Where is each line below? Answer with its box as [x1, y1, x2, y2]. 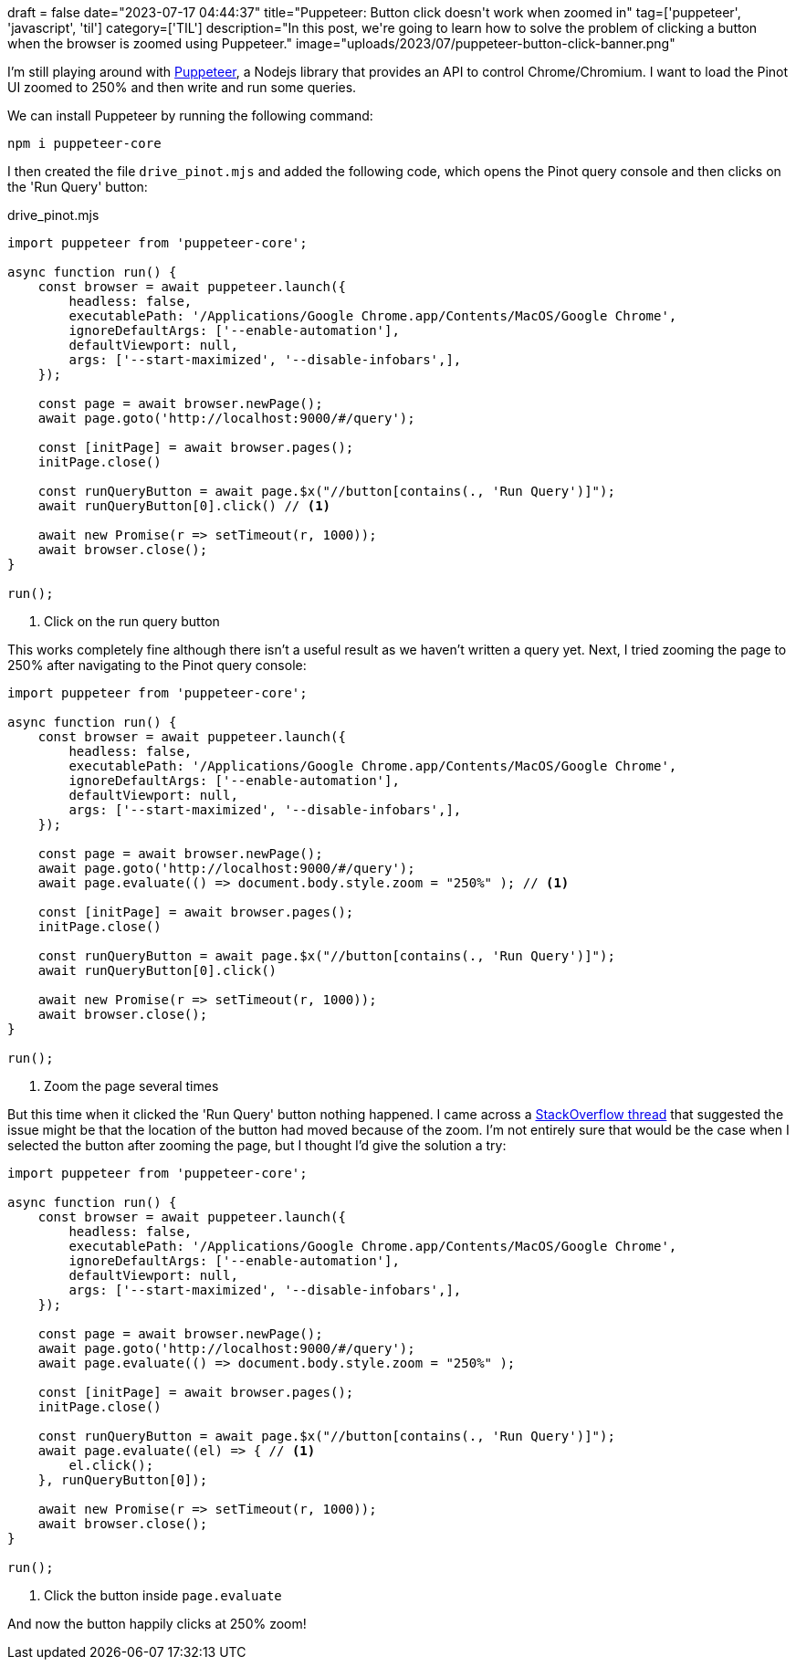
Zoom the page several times [44, 1078, 219, 1094]
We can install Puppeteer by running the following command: [7, 108, 373, 123]
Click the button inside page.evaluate [44, 1588, 282, 1603]
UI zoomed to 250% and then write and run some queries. [7, 79, 357, 95]
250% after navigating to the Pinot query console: [7, 657, 307, 673]
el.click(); [68, 1458, 154, 1473]
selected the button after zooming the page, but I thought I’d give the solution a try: [7, 1138, 507, 1153]
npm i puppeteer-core [7, 136, 162, 151]
